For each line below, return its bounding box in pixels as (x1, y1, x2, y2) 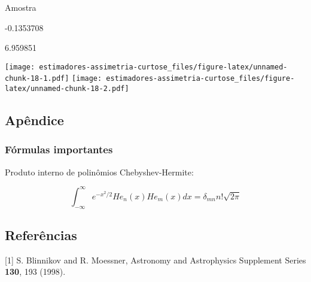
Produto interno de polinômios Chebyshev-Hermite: (5, 165, 194, 178)
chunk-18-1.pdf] (5, 74, 69, 83)
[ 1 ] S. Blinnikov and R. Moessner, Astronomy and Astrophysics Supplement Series (5, 253, 306, 266)
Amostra (5, 1, 36, 13)
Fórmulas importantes (5, 142, 113, 157)
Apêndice (5, 111, 64, 129)
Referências (5, 226, 77, 244)
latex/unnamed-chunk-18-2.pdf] (5, 84, 129, 93)
